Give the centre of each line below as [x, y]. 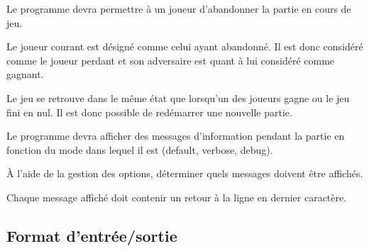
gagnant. [25, 74]
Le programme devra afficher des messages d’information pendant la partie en [176, 136]
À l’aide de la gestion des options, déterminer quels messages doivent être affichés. [185, 173]
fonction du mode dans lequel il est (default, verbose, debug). [140, 149]
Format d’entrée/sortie [92, 235]
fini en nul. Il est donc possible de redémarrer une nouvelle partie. [149, 112]
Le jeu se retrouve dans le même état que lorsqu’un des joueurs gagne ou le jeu [178, 97]
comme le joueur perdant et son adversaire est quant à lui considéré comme [171, 60]
